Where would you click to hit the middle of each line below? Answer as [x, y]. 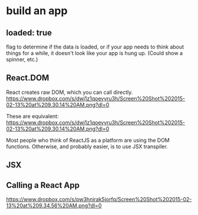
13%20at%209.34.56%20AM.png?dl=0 [54, 206]
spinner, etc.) [22, 59]
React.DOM [28, 78]
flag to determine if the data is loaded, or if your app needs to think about [95, 47]
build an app [37, 11]
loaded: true [29, 33]
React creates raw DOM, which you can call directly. [70, 92]
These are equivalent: [32, 116]
